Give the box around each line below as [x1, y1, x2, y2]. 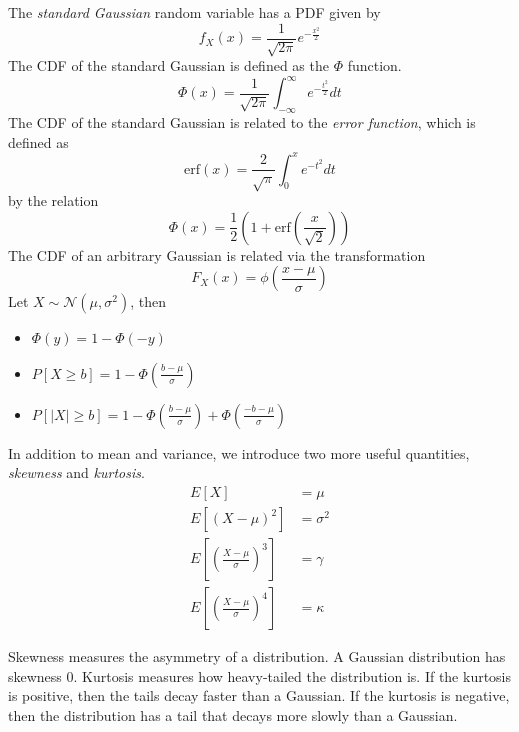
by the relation [8, 189, 99, 210]
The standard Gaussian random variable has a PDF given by [8, 2, 381, 22]
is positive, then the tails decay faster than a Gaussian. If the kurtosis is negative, [8, 685, 510, 706]
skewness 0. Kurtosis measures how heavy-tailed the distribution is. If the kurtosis [8, 665, 512, 686]
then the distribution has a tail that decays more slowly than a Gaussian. [8, 704, 458, 725]
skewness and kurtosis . [8, 462, 145, 483]
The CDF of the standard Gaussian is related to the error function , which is [8, 111, 476, 132]
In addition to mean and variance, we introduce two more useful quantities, [8, 442, 470, 463]
